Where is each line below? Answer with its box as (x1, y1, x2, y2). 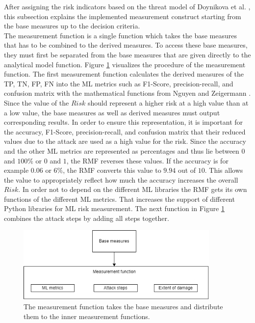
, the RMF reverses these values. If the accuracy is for (66, 155, 229, 165)
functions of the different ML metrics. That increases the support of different (4, 193, 235, 204)
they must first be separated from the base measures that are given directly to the (4, 49, 251, 59)
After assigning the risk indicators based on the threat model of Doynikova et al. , (4, 1, 251, 11)
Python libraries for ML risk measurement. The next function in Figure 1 (4, 203, 225, 214)
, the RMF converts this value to (63, 165, 161, 175)
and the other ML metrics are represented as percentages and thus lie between (4, 145, 239, 156)
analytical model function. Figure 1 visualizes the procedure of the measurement (4, 59, 246, 69)
